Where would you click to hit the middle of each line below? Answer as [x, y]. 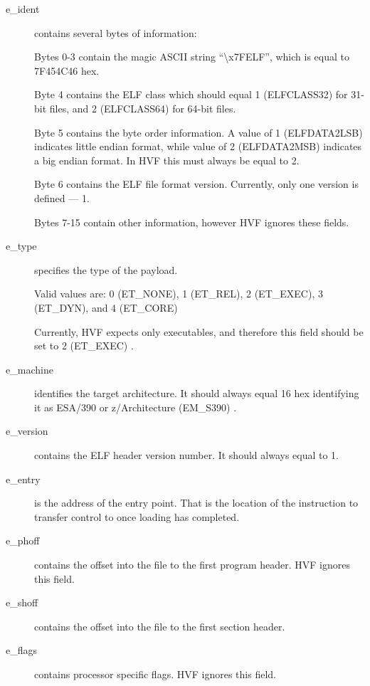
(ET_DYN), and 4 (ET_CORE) [106, 307]
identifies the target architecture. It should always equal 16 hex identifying [197, 393]
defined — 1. [62, 197]
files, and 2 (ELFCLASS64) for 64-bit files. [143, 108]
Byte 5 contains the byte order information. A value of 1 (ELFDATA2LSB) [199, 132]
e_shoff [22, 602]
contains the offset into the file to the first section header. [160, 626]
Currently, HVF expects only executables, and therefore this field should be [199, 331]
